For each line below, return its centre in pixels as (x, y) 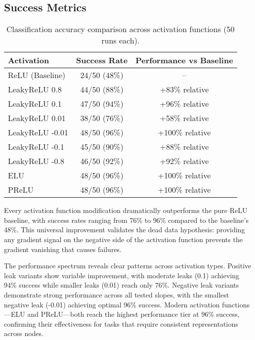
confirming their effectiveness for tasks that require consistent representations (121, 323)
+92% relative (184, 161)
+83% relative (184, 89)
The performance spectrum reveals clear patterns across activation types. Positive (128, 266)
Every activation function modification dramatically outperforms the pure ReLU (126, 210)
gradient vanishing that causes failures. (63, 249)
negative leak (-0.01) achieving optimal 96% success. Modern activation (112, 304)
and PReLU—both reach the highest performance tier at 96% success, (133, 314)
